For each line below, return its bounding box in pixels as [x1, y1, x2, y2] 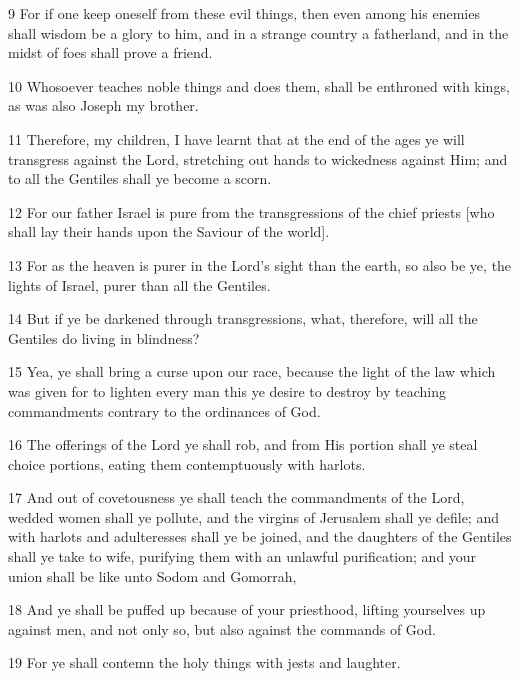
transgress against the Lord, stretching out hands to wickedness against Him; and [8, 148, 508, 169]
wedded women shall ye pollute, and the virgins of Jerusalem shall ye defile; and [8, 506, 499, 527]
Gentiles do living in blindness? [8, 327, 200, 348]
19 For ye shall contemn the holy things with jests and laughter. [8, 652, 401, 673]
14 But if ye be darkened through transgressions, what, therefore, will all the [8, 308, 478, 329]
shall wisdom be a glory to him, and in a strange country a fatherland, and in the [8, 22, 509, 43]
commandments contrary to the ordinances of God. [8, 400, 321, 421]
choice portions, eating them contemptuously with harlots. [8, 453, 366, 474]
